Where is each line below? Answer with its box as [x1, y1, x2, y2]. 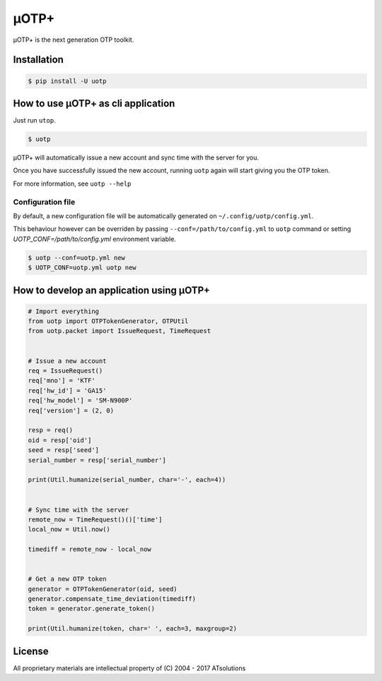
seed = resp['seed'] [28, 446, 99, 454]
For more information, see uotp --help [13, 179, 132, 188]
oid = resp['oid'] [28, 436, 92, 444]
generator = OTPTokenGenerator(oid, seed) [28, 585, 178, 593]
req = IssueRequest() [28, 367, 103, 375]
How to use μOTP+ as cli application [13, 97, 175, 109]
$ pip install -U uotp [28, 77, 107, 85]
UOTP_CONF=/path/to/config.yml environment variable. [13, 235, 176, 243]
